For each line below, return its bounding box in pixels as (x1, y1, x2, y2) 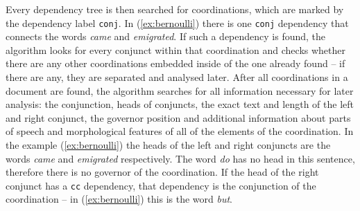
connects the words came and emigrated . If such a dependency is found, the (6, 29, 326, 44)
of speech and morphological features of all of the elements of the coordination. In (6, 124, 354, 138)
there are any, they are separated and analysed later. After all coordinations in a (6, 70, 348, 84)
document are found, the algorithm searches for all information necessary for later (6, 83, 354, 98)
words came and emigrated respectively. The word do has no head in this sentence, (6, 151, 355, 165)
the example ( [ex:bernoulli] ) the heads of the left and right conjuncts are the (6, 138, 331, 152)
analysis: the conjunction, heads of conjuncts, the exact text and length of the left (6, 97, 354, 111)
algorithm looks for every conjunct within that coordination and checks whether (6, 42, 345, 57)
